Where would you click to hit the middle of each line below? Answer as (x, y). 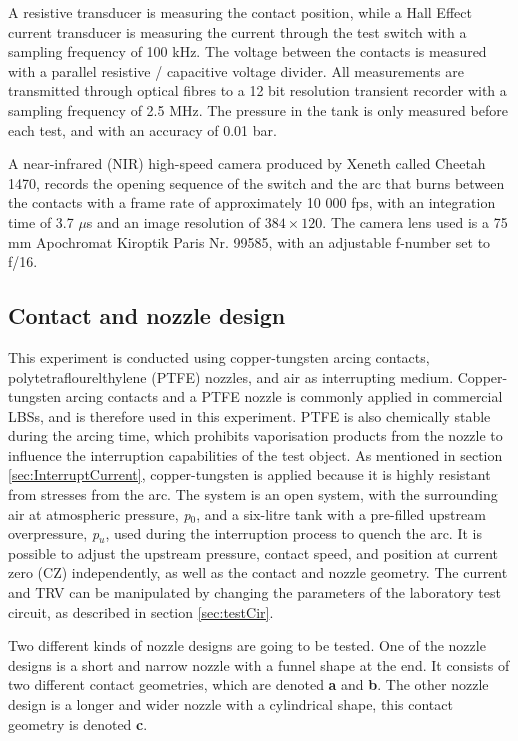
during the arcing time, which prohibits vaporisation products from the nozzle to (255, 435)
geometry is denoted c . (78, 723)
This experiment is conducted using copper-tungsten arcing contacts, (219, 356)
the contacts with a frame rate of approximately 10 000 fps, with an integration (252, 202)
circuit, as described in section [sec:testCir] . (141, 611)
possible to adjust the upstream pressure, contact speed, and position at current (253, 552)
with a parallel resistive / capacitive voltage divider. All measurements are (236, 70)
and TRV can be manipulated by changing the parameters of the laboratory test (254, 592)
